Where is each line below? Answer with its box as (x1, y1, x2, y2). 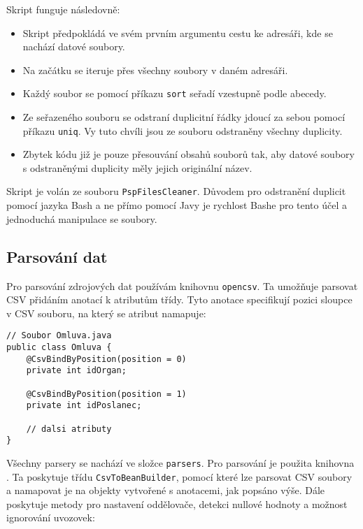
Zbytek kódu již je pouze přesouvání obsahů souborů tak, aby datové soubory (22, 147, 355, 161)
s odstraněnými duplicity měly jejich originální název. (22, 160, 252, 175)
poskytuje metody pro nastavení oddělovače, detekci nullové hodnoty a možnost (6, 496, 348, 511)
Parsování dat (6, 245, 108, 267)
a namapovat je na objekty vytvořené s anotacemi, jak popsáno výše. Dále (6, 483, 325, 498)
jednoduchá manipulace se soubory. (6, 211, 157, 226)
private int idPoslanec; (26, 400, 142, 411)
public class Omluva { (6, 342, 112, 353)
